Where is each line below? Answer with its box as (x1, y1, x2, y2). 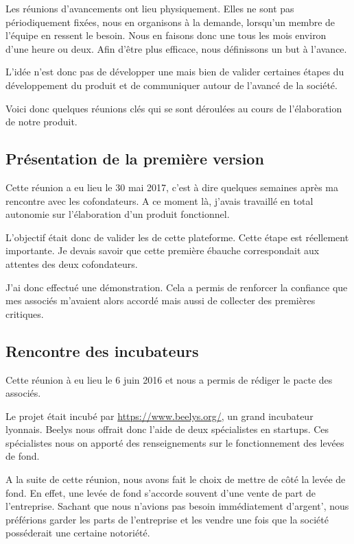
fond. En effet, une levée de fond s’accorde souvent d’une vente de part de (5, 485, 316, 499)
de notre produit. (5, 114, 78, 129)
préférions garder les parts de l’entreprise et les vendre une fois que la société (5, 512, 329, 526)
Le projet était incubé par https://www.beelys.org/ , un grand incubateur (5, 408, 314, 423)
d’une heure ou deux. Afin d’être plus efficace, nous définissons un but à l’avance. (5, 41, 347, 55)
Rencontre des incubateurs (5, 340, 199, 361)
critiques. (5, 306, 44, 321)
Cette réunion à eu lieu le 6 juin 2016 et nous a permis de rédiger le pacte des (5, 372, 333, 386)
